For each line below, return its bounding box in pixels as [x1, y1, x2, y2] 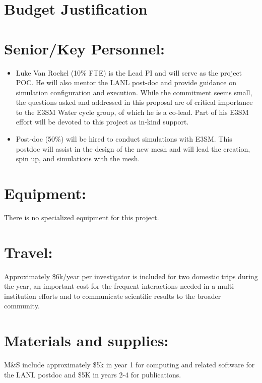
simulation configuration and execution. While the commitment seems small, [16, 87, 252, 97]
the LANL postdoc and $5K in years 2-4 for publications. [4, 369, 181, 379]
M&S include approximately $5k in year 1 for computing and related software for [4, 359, 255, 370]
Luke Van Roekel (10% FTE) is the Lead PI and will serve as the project [16, 67, 242, 78]
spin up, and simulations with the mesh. [16, 153, 140, 164]
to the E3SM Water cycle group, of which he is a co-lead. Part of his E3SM [16, 106, 249, 117]
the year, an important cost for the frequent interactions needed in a [4, 281, 216, 291]
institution [4, 290, 36, 301]
